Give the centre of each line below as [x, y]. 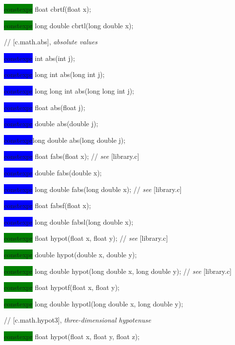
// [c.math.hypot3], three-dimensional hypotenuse [78, 320]
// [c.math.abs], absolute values [51, 42]
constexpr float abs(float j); [45, 107]
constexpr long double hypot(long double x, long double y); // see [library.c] [118, 271]
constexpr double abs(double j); [51, 124]
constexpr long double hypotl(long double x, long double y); [94, 303]
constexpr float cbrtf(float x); [48, 9]
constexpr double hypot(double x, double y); [70, 254]
